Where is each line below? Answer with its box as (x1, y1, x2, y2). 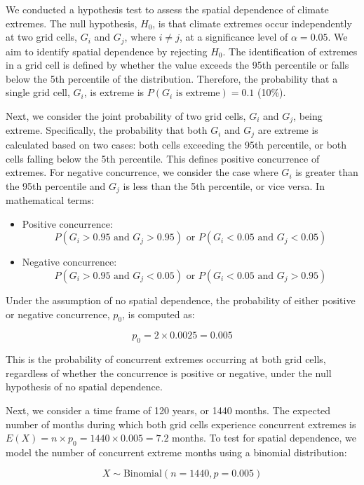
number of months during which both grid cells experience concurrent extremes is (6, 416, 356, 431)
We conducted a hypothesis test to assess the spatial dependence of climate (6, 2, 329, 16)
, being (293, 109, 323, 123)
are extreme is (257, 123, 318, 137)
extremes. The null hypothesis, (6, 15, 137, 30)
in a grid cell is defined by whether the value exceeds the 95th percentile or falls (6, 57, 349, 72)
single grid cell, (6, 85, 70, 100)
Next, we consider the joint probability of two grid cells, (6, 109, 246, 123)
